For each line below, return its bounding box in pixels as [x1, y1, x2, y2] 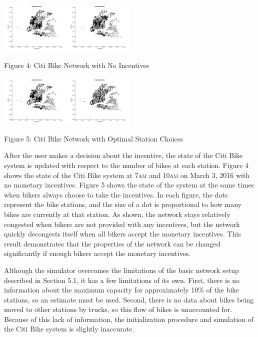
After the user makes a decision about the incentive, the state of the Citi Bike [4, 150, 243, 160]
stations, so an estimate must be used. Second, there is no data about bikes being [4, 294, 254, 304]
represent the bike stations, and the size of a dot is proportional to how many [4, 199, 241, 209]
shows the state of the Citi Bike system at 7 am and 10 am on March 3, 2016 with [4, 169, 250, 180]
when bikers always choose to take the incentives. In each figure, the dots [4, 189, 228, 199]
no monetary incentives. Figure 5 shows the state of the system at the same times [4, 179, 254, 190]
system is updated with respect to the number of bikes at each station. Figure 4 [4, 159, 248, 170]
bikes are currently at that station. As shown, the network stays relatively [4, 208, 230, 219]
